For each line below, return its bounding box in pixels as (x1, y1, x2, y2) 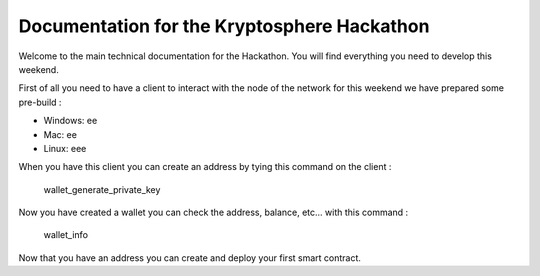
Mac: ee (43, 128, 77, 140)
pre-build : (18, 96, 62, 108)
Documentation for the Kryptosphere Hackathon (18, 15, 430, 37)
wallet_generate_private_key (43, 183, 161, 195)
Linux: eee (43, 142, 87, 154)
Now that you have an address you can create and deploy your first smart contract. (18, 251, 362, 264)
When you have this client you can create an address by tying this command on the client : (18, 161, 392, 173)
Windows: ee (43, 115, 98, 127)
